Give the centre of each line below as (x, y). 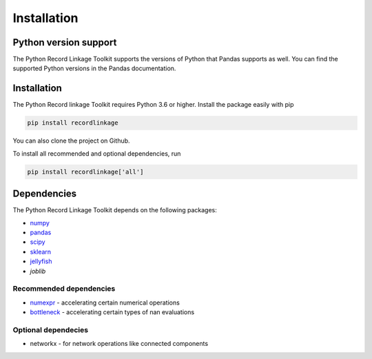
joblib (38, 271)
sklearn (41, 252)
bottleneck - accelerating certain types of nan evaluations (112, 312)
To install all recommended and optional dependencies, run (97, 153)
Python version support (65, 42)
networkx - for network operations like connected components (119, 344)
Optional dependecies (51, 329)
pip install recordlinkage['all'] (85, 172)
